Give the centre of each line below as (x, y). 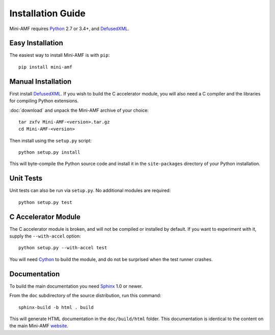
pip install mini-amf (45, 67)
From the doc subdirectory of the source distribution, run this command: (85, 296)
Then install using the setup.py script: (50, 140)
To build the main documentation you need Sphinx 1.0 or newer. (76, 286)
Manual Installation (40, 81)
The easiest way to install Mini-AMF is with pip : (60, 55)
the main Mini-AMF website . (39, 326)
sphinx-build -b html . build (56, 307)
